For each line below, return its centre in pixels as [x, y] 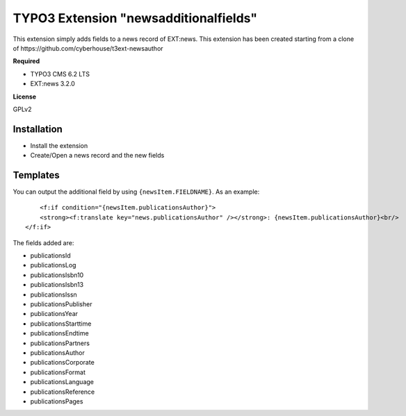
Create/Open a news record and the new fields [97, 156]
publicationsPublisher [61, 304]
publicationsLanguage [62, 382]
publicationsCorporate [63, 363]
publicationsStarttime [61, 324]
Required [26, 61]
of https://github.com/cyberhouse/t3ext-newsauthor [88, 48]
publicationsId [50, 256]
